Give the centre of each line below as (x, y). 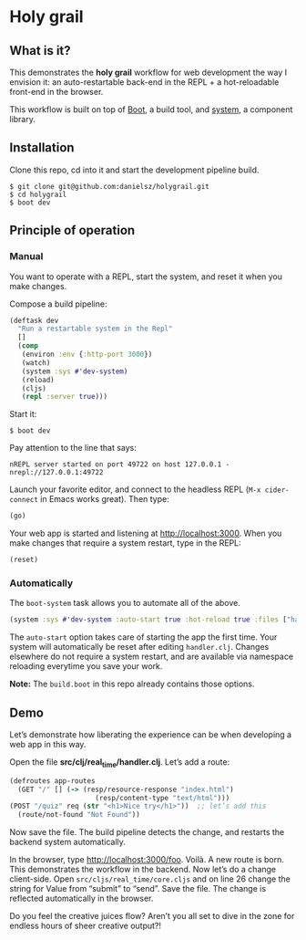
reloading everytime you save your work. (86, 666)
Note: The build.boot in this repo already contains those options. (132, 684)
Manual (26, 256)
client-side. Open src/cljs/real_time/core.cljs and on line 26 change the (150, 879)
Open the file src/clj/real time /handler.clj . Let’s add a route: (120, 762)
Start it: (23, 414)
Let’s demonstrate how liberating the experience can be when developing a (151, 734)
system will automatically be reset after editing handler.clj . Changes (139, 647)
